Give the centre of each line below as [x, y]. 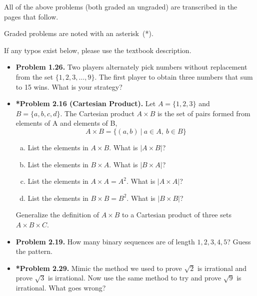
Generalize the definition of [57, 215]
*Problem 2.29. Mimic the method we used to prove [99, 268]
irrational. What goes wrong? [61, 287]
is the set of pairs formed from [204, 113]
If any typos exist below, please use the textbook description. [98, 50]
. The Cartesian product [97, 113]
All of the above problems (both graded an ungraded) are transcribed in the [121, 7]
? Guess [239, 241]
